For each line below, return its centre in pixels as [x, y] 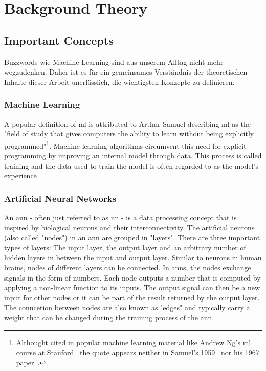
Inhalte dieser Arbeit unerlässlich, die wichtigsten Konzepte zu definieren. [119, 82]
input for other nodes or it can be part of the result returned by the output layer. [132, 297]
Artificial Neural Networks [60, 198]
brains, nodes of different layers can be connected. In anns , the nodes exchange [128, 267]
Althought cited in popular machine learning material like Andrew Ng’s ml [134, 342]
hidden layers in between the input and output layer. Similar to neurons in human [133, 257]
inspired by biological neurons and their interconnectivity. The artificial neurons [129, 227]
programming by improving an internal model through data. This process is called [133, 156]
